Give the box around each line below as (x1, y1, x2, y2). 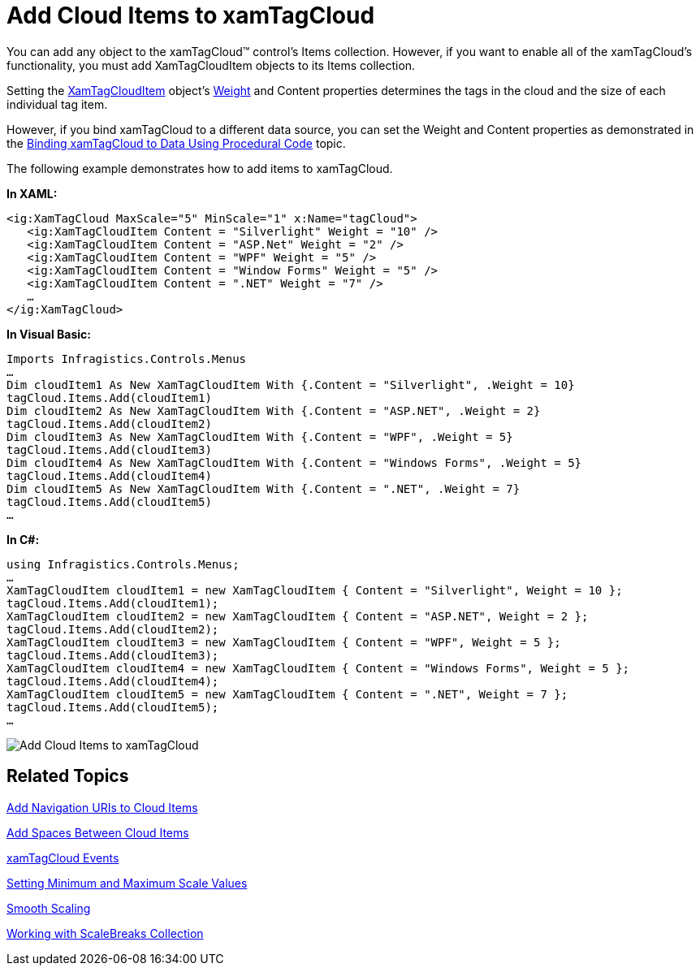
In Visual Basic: (6, 326, 91, 341)
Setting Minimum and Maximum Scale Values (6, 875, 248, 890)
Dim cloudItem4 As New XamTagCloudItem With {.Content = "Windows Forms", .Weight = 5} (6, 456, 582, 469)
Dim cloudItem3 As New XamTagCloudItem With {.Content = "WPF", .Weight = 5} (6, 430, 513, 443)
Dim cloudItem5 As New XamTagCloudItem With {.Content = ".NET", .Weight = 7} (6, 482, 521, 495)
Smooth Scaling (6, 901, 91, 915)
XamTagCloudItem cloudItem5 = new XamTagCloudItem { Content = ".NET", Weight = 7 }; (6, 687, 568, 701)
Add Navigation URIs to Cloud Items (6, 800, 198, 814)
